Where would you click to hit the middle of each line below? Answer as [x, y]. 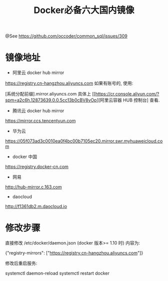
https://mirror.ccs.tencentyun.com [40, 121]
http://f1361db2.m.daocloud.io [36, 206]
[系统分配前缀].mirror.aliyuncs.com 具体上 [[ [50, 94]
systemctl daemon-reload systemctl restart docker [57, 273]
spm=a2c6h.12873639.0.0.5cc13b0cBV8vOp [51, 100]
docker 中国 [25, 157]
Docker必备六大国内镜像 [84, 10]
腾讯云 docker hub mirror [38, 111]
